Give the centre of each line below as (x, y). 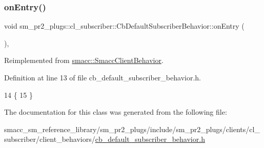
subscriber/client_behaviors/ (50, 139)
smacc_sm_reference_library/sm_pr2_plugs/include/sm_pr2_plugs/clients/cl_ (132, 129)
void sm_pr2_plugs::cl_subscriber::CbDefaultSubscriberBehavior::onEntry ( (124, 26)
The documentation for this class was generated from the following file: (116, 112)
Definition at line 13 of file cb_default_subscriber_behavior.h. (103, 77)
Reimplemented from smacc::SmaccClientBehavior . (84, 60)
